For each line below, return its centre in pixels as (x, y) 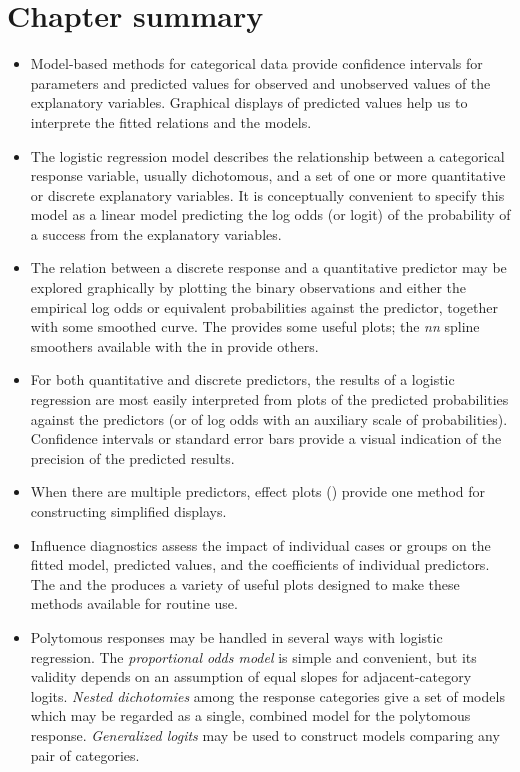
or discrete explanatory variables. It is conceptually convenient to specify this (267, 194)
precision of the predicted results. (132, 457)
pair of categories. (85, 754)
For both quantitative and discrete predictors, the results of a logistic (242, 379)
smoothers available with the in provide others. (174, 345)
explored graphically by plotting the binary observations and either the (248, 287)
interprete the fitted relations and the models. (171, 121)
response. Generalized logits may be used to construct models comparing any (265, 734)
